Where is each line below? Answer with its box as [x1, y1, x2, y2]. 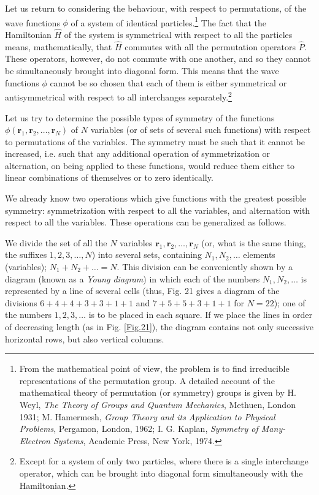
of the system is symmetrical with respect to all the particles [64, 28, 293, 41]
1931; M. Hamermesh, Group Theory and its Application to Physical [19, 410, 275, 423]
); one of [274, 296, 306, 309]
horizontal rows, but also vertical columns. [5, 332, 164, 345]
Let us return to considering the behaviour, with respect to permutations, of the [5, 2, 307, 14]
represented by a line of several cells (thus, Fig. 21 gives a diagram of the [5, 284, 280, 297]
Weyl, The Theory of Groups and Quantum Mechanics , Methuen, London [19, 398, 296, 410]
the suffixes [5, 248, 47, 261]
